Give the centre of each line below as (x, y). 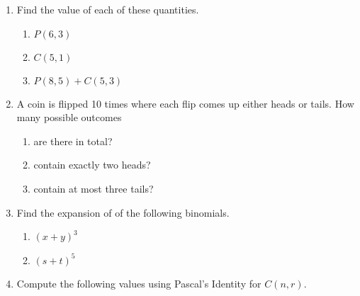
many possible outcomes (69, 117)
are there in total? (73, 141)
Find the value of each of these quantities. (108, 9)
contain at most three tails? (94, 188)
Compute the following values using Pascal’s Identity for (139, 283)
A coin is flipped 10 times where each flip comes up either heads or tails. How (185, 103)
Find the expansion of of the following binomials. (123, 212)
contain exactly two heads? (92, 165)
